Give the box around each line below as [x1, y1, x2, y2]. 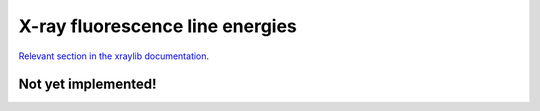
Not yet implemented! [18, 76, 157, 93]
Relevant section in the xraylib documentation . [18, 50, 210, 62]
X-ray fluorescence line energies [18, 15, 297, 37]
